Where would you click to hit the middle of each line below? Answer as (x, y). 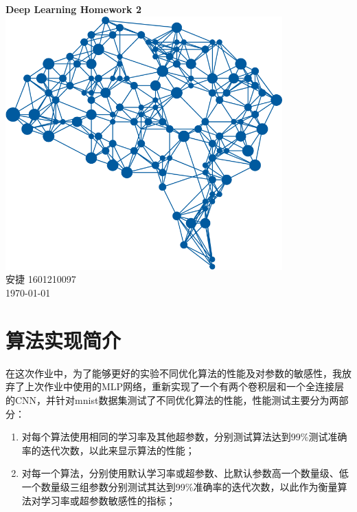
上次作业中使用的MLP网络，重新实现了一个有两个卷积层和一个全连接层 (184, 386)
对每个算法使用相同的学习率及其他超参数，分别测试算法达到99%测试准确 (184, 437)
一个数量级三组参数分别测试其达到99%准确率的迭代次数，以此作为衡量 (180, 486)
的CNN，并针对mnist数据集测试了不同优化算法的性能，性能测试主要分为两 (172, 399)
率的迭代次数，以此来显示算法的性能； (108, 450)
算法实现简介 (64, 340)
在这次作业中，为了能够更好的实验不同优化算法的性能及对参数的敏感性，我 (174, 373)
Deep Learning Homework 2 (73, 9)
